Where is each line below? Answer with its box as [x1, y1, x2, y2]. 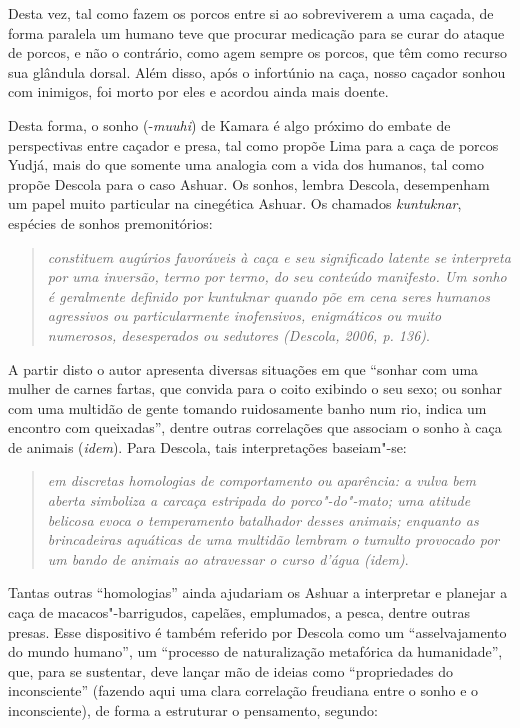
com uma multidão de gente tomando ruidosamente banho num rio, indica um [8, 397, 487, 418]
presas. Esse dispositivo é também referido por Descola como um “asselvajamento [8, 621, 507, 642]
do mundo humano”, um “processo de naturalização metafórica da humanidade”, [8, 641, 503, 662]
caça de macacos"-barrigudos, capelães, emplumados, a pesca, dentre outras [8, 602, 470, 623]
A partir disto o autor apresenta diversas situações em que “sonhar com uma [8, 358, 479, 379]
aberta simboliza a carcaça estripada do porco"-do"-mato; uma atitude [47, 490, 471, 511]
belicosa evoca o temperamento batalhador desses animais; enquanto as [47, 509, 479, 530]
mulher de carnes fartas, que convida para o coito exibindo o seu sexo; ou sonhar [8, 378, 503, 399]
